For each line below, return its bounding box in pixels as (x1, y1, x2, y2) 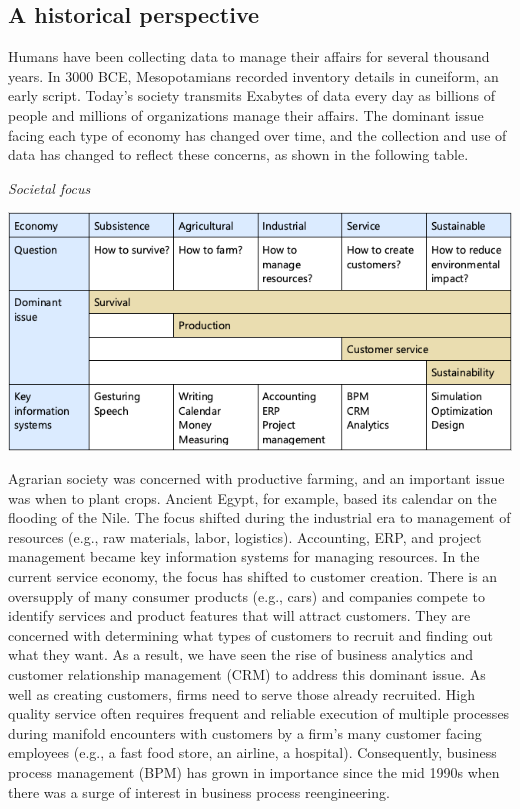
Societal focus (8, 177, 91, 198)
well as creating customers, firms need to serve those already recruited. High (8, 683, 475, 704)
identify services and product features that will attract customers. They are (8, 605, 471, 626)
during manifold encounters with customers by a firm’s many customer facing (8, 722, 482, 743)
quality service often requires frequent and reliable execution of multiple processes (8, 703, 510, 724)
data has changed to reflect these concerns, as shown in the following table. (8, 144, 469, 165)
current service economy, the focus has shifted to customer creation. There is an (8, 566, 498, 587)
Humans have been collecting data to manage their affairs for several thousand (8, 46, 490, 67)
